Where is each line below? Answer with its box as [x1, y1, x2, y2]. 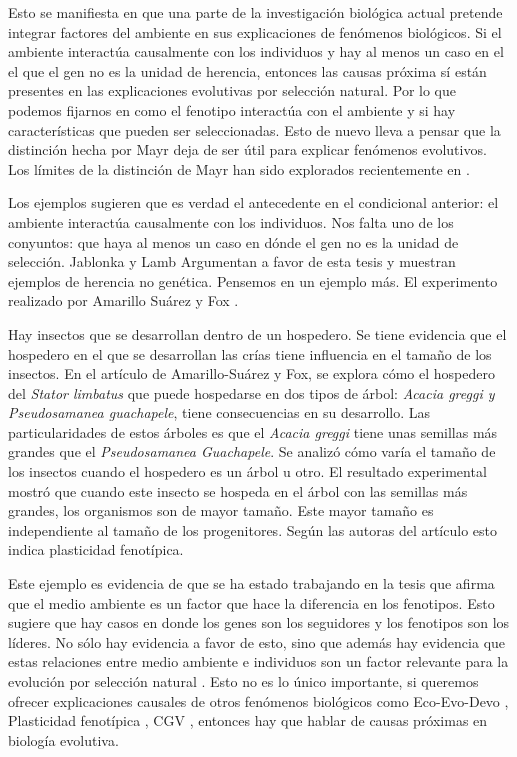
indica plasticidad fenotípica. [8, 539, 184, 560]
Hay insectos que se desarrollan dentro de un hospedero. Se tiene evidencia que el [8, 323, 507, 344]
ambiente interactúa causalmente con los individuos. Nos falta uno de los [8, 211, 454, 232]
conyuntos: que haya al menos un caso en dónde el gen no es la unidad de [8, 231, 459, 252]
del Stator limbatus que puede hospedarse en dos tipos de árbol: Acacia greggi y [8, 382, 495, 403]
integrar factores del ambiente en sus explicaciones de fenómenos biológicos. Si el [8, 21, 502, 42]
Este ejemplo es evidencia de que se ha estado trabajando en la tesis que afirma [8, 573, 495, 594]
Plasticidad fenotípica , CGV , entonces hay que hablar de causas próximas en [8, 710, 488, 731]
